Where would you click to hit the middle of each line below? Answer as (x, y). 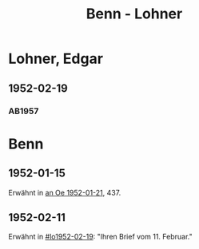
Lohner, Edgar (56, 59)
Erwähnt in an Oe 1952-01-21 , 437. (65, 192)
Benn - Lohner (134, 14)
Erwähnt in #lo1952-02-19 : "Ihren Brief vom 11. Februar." (101, 237)
